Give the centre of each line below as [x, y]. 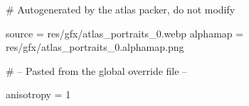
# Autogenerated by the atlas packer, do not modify [121, 9]
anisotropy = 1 [38, 94]
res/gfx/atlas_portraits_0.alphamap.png [95, 47]
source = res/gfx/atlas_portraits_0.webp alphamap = [125, 33]
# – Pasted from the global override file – [97, 70]
